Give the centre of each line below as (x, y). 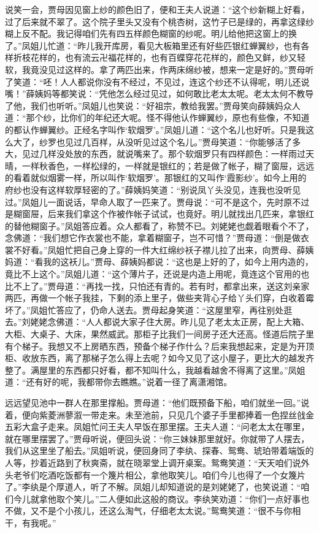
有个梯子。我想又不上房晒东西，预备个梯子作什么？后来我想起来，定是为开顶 (159, 346)
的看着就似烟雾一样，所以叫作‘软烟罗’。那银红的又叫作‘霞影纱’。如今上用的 (156, 178)
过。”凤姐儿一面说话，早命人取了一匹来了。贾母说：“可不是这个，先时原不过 (157, 201)
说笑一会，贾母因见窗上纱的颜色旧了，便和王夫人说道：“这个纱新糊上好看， (157, 9)
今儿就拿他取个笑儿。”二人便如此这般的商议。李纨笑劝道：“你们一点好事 (157, 498)
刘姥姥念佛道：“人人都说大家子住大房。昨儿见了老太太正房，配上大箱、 (166, 322)
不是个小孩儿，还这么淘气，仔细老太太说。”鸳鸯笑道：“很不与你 (166, 511)
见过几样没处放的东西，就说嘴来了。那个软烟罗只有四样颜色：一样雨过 (163, 154)
